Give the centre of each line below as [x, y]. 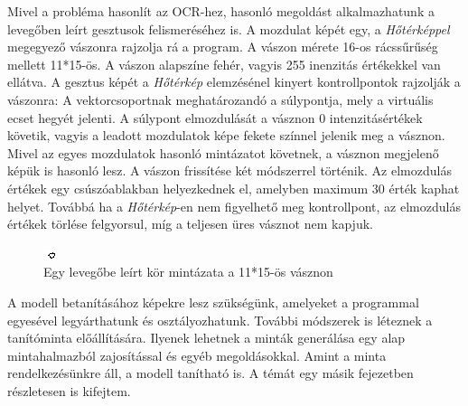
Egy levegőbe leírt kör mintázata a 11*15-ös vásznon [188, 272]
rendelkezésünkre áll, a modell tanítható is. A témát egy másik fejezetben [211, 373]
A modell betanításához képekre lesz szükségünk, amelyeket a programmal [213, 302]
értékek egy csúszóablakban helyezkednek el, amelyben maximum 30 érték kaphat [234, 188]
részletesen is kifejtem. [69, 390]
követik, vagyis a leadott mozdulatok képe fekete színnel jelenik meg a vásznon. [226, 135]
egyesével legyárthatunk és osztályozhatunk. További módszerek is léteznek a [220, 320]
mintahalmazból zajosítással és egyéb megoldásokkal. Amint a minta [197, 355]
